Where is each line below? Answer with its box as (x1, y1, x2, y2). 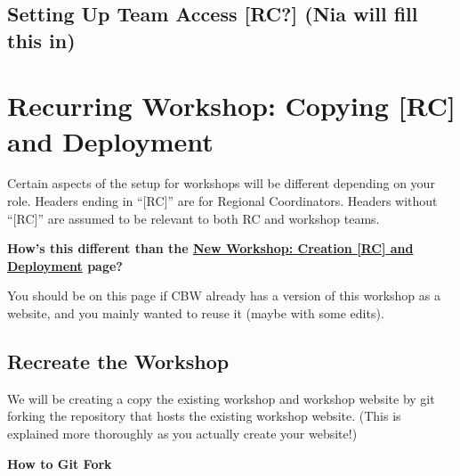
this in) (7, 26, 76, 53)
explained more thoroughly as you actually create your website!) (7, 424, 358, 443)
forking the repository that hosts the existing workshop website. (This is (7, 406, 401, 425)
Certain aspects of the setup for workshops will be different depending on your (7, 174, 435, 193)
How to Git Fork (7, 454, 112, 472)
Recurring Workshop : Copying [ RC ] (7, 87, 456, 124)
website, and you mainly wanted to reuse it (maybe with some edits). (7, 304, 384, 323)
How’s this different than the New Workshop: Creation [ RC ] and (7, 239, 414, 258)
